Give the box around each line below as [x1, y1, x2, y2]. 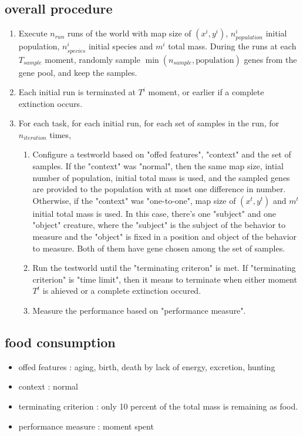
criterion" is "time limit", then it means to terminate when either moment [32, 273, 297, 285]
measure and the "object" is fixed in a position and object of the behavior [32, 230, 297, 243]
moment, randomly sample [45, 53, 140, 65]
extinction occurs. [18, 97, 83, 109]
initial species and [88, 40, 153, 52]
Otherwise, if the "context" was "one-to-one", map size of [32, 194, 236, 206]
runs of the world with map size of [68, 27, 191, 39]
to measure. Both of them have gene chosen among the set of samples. [32, 242, 285, 254]
